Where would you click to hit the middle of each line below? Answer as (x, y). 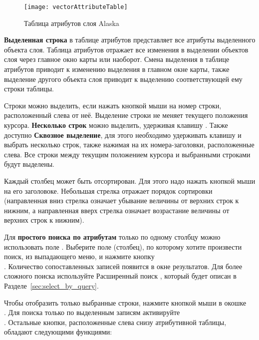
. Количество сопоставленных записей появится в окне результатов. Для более (123, 266)
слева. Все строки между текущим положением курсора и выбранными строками (127, 154)
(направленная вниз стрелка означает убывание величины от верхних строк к (122, 200)
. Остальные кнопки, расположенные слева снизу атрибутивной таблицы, (115, 322)
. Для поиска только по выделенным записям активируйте (92, 312)
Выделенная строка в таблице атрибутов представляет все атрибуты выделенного (130, 40)
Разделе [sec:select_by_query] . (51, 285)
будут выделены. (29, 164)
